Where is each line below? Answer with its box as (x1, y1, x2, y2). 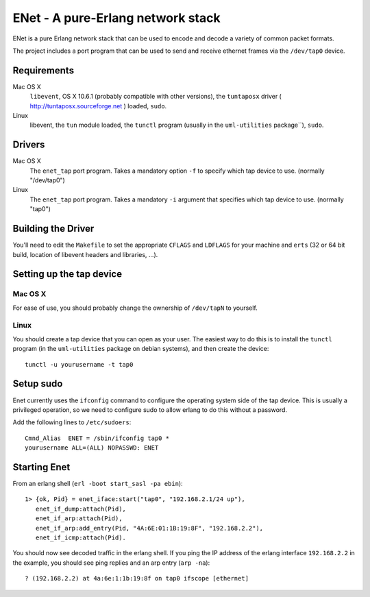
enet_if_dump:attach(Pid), (35, 504, 127, 513)
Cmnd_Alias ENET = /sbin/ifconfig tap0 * (25, 434, 170, 442)
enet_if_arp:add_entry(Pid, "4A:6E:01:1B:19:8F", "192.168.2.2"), (35, 524, 264, 532)
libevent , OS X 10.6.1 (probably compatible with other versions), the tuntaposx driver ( (29, 93, 282, 101)
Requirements (12, 64, 75, 76)
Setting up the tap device (12, 268, 123, 280)
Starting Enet (12, 461, 71, 473)
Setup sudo (12, 378, 63, 390)
